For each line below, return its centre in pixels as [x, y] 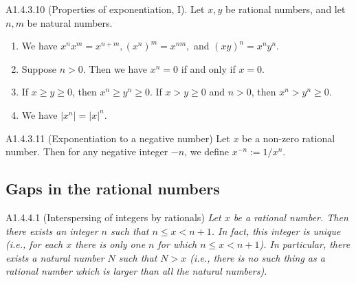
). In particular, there [305, 244]
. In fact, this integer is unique [276, 230]
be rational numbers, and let [285, 9]
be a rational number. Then [291, 217]
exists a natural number [55, 257]
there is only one [110, 244]
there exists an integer [52, 230]
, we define [207, 151]
